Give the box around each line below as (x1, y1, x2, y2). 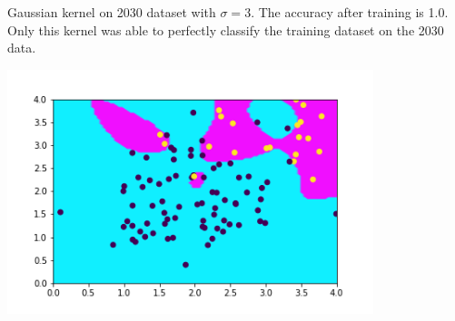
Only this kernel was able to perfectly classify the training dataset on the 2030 (7, 20, 444, 39)
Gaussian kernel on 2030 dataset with (7, 3, 216, 21)
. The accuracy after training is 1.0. (251, 3, 449, 21)
